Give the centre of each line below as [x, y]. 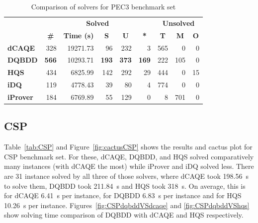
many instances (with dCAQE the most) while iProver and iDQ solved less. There [129, 166]
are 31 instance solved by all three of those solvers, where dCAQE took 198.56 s [126, 176]
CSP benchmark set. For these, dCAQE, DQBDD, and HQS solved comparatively [129, 156]
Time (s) [79, 35]
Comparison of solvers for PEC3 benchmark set [103, 6]
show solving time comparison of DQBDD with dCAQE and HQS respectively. [124, 215]
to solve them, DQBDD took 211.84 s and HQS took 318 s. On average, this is [125, 186]
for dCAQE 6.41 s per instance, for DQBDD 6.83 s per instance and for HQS [123, 195]
